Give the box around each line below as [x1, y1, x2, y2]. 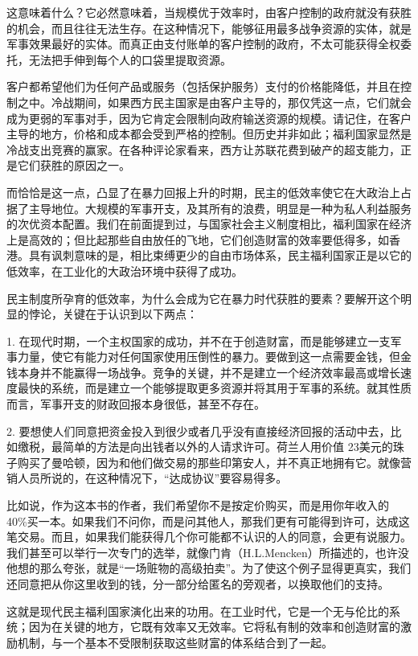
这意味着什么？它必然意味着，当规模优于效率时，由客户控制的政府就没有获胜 [6, 4, 412, 20]
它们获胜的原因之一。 [17, 157, 130, 174]
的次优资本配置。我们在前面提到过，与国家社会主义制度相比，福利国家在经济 [6, 215, 412, 232]
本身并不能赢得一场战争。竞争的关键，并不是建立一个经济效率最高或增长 [17, 363, 400, 380]
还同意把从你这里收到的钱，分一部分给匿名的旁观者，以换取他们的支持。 [6, 576, 389, 592]
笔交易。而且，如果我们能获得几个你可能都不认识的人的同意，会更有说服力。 [6, 528, 412, 545]
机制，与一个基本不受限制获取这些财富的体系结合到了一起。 [17, 633, 333, 650]
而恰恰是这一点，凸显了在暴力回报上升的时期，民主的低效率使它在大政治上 [6, 183, 400, 200]
